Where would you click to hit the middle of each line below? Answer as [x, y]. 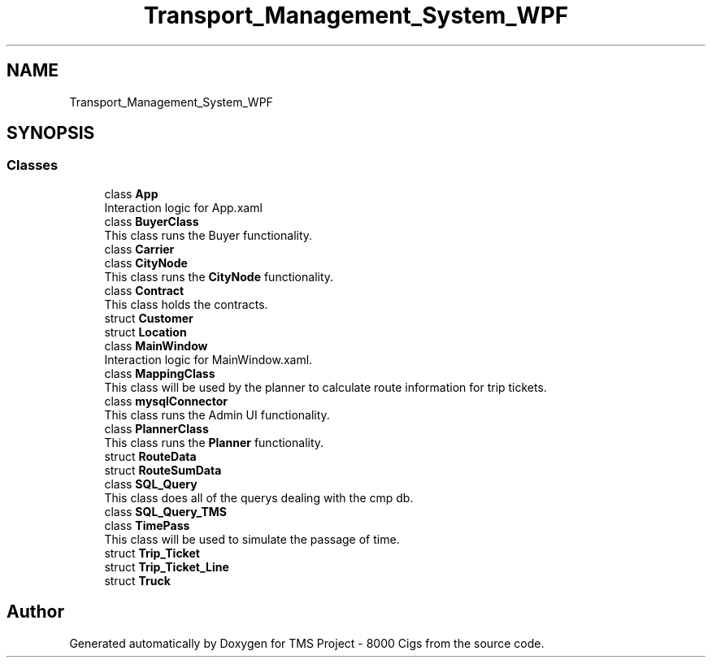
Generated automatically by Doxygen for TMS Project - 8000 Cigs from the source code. [307, 643]
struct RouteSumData [163, 470]
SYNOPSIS [51, 133]
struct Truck [137, 580]
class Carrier [139, 249]
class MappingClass [160, 373]
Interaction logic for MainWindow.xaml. [208, 359]
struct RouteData [150, 456]
